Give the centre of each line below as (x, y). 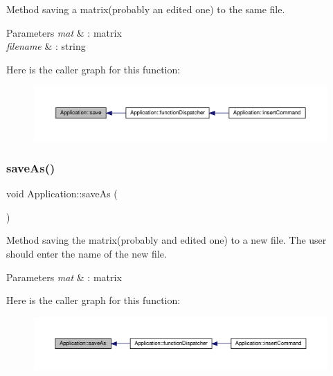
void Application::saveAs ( (62, 194)
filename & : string (46, 46)
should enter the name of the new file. (87, 254)
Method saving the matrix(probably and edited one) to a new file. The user (166, 240)
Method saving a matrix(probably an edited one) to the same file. (146, 9)
